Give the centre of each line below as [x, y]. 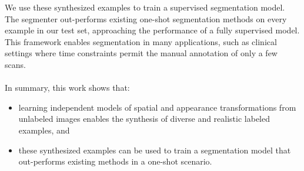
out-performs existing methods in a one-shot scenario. [115, 161]
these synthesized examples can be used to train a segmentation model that [155, 150]
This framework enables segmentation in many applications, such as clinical [141, 41]
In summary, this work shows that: [67, 88]
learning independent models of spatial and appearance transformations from [157, 107]
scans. [15, 64]
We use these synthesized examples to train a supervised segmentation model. [145, 7]
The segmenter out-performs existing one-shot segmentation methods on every [146, 18]
